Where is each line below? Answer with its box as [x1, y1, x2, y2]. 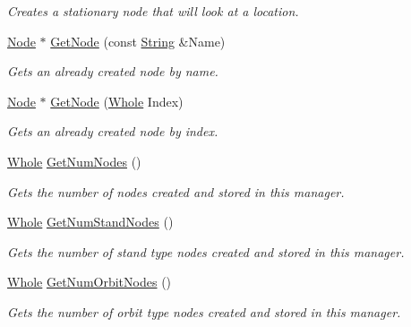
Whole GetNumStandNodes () [7, 212, 174, 231]
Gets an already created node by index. [7, 122, 218, 141]
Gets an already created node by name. [7, 62, 218, 81]
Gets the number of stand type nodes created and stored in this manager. [7, 242, 405, 261]
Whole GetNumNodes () [7, 151, 141, 170]
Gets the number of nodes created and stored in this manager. [7, 182, 345, 201]
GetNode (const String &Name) [50, 31, 226, 50]
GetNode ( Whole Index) [50, 91, 184, 110]
